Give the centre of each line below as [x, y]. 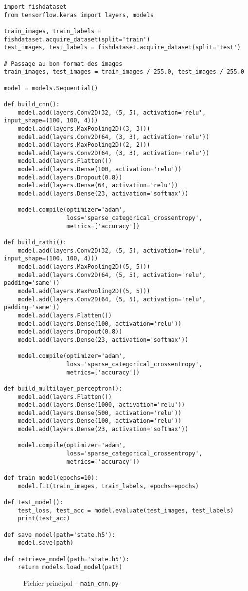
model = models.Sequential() [51, 88]
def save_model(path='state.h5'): [60, 535]
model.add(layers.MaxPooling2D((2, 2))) [84, 145]
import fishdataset [35, 7]
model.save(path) [46, 543]
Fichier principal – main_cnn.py [71, 582]
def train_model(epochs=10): [51, 478]
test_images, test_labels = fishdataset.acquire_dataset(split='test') [122, 48]
